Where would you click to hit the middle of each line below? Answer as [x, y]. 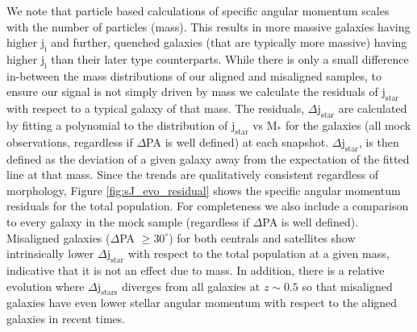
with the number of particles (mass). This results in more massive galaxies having [208, 26]
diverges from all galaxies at [191, 286]
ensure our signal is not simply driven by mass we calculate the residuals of [192, 91]
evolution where [46, 286]
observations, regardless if [70, 141]
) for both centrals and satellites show [262, 237]
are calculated [373, 108]
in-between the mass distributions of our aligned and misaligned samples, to [194, 75]
